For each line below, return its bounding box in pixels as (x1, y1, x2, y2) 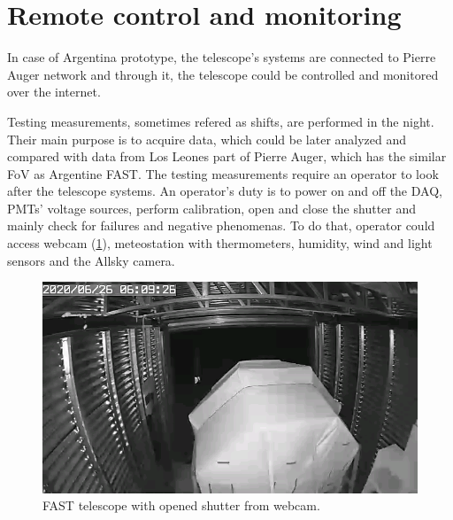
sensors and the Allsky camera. (7, 251, 175, 269)
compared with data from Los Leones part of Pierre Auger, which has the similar (7, 147, 447, 166)
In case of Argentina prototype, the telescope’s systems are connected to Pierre (7, 48, 436, 66)
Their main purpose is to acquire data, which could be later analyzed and (7, 129, 407, 148)
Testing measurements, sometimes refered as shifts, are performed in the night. (7, 112, 434, 130)
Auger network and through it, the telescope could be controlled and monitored (7, 65, 439, 83)
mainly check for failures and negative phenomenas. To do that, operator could (7, 216, 435, 235)
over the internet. (7, 82, 101, 101)
